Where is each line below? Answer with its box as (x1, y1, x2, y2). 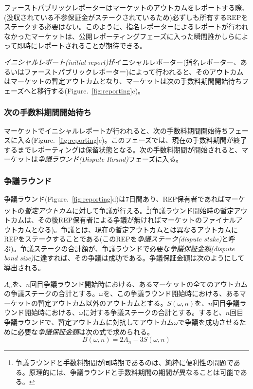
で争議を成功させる (178, 316, 239, 327)
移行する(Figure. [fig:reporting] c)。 (37, 85, 145, 95)
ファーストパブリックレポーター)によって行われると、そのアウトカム (24, 66, 244, 76)
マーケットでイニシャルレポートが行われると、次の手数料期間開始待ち (4, 125, 228, 135)
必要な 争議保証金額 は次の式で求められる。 (17, 326, 154, 336)
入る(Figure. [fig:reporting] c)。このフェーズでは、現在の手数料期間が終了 (17, 135, 247, 145)
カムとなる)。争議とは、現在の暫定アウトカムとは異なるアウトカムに (17, 224, 238, 234)
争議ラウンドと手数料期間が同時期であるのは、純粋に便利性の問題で (15, 357, 234, 368)
